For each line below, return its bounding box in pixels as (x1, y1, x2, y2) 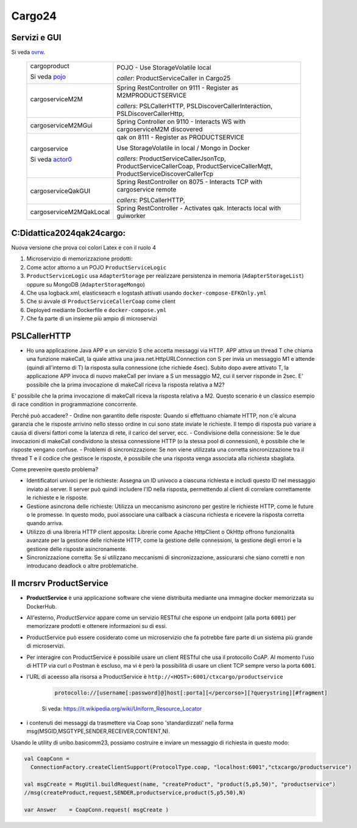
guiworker (116, 212, 146, 220)
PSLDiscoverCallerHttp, (116, 110, 185, 118)
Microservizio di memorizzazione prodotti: (26, 255, 133, 262)
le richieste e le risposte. (26, 494, 88, 501)
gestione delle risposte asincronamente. (26, 545, 127, 552)
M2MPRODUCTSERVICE (116, 91, 187, 100)
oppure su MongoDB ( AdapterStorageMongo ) (26, 280, 146, 288)
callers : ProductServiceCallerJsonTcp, (116, 154, 227, 163)
